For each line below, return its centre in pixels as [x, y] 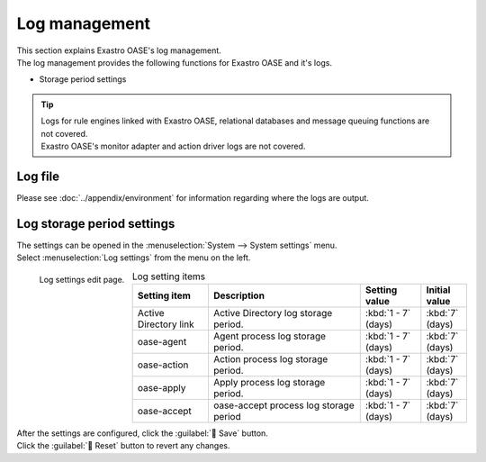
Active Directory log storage [273, 313]
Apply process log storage [269, 382]
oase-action [163, 365]
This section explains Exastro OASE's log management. [119, 50]
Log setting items [169, 276]
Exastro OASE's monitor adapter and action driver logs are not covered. [173, 146]
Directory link [166, 324]
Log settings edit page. [82, 280]
